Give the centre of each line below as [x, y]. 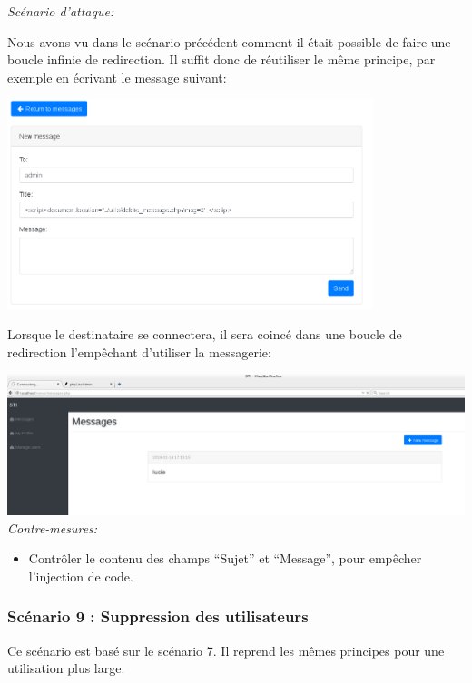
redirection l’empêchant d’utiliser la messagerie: [139, 351]
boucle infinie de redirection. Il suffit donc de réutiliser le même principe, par [221, 59]
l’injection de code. [81, 576]
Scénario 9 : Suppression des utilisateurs [158, 616]
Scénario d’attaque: [61, 11]
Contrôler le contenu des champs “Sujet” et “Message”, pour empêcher [225, 558]
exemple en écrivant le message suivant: [117, 77]
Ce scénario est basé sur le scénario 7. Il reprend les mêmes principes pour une [226, 650]
